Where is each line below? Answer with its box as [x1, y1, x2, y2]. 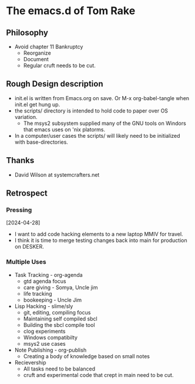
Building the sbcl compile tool [23, 321, 95, 328]
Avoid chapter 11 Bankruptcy [14, 43, 83, 50]
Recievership [14, 359, 46, 366]
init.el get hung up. [14, 101, 60, 108]
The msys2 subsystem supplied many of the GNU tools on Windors [23, 120, 186, 127]
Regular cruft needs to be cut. [23, 62, 96, 69]
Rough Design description [6, 79, 104, 89]
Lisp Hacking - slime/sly [14, 302, 73, 310]
